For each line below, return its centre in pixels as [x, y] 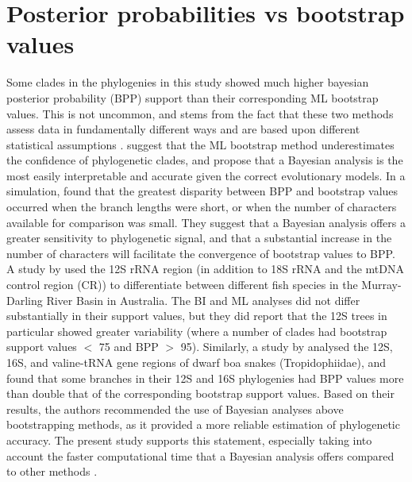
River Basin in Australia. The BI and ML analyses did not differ [203, 300]
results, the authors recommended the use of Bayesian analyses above [175, 409]
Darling [25, 300]
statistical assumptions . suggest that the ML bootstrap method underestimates [200, 144]
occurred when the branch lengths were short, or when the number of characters [202, 207]
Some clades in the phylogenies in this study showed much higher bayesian [188, 82]
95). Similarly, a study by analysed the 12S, [287, 347]
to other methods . [52, 471]
